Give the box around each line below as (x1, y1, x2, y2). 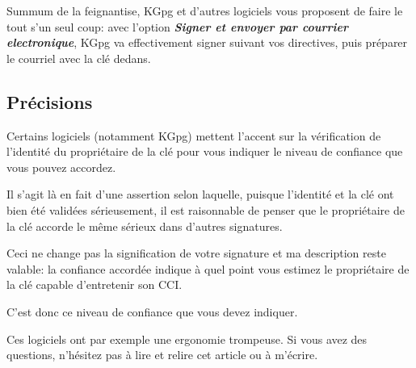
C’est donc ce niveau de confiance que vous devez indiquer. (6, 303, 298, 320)
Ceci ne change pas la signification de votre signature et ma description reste (6, 245, 386, 261)
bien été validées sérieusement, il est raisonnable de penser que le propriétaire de (6, 201, 405, 218)
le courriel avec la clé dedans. (6, 49, 151, 66)
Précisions (6, 89, 93, 114)
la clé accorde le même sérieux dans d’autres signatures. (6, 217, 283, 234)
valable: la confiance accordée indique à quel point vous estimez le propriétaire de (6, 260, 410, 277)
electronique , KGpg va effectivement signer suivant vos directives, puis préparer (6, 34, 408, 51)
